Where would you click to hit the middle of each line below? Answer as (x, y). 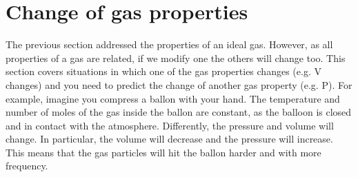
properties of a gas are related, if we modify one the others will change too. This (176, 58)
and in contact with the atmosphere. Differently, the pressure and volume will (170, 125)
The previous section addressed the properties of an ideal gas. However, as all (169, 44)
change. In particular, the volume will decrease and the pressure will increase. (169, 139)
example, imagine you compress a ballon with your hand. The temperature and (173, 98)
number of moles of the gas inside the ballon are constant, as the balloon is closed (179, 112)
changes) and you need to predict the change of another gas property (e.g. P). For (179, 84)
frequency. (27, 166)
